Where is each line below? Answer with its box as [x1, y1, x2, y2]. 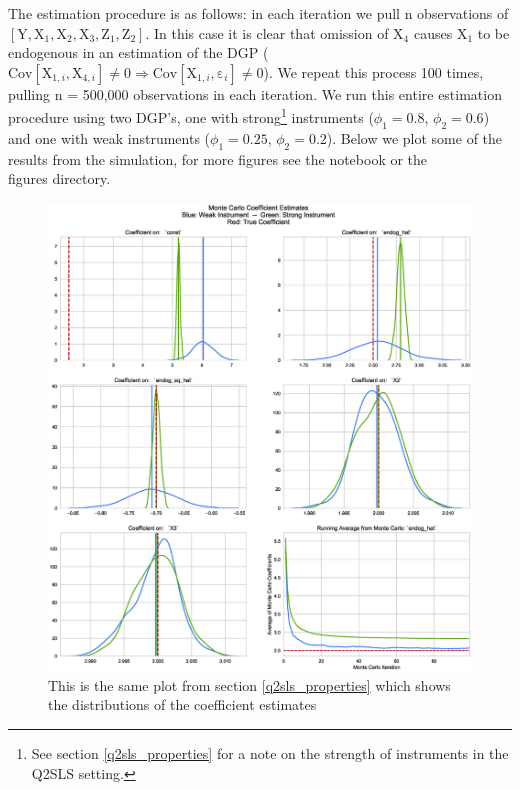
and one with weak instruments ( [8, 127, 211, 148]
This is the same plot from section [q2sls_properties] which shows [48, 674, 451, 695]
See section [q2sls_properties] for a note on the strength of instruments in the [31, 743, 509, 763]
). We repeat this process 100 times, [263, 61, 484, 82]
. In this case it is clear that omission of [145, 22, 389, 43]
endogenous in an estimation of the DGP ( [8, 42, 269, 63]
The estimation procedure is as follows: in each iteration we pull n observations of [8, 3, 509, 23]
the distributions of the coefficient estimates [48, 694, 317, 715]
